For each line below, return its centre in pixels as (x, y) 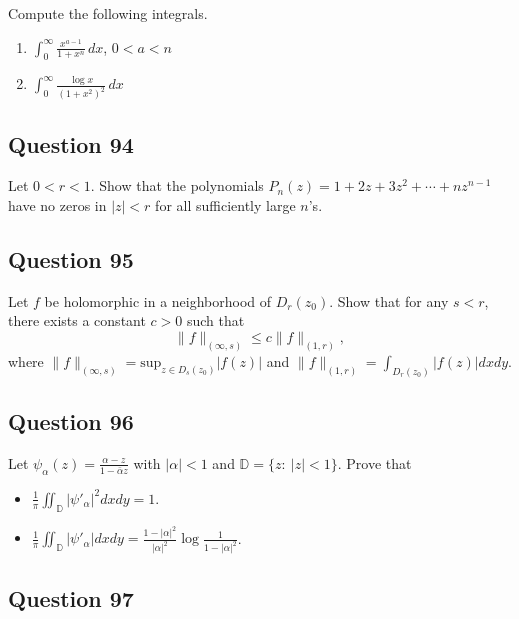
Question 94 (71, 143)
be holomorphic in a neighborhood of (158, 300)
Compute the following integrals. (108, 13)
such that (215, 320)
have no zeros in (57, 205)
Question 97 (71, 597)
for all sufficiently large (225, 205)
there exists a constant (77, 320)
